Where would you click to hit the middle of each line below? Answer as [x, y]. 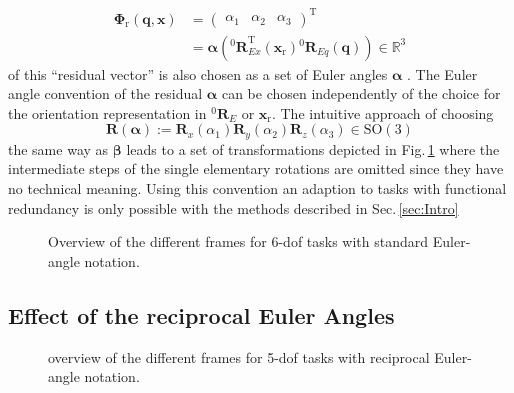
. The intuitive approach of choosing [382, 112]
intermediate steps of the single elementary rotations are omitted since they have [256, 168]
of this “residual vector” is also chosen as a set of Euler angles [198, 73]
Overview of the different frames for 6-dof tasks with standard [238, 241]
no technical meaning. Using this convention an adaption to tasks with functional [257, 187]
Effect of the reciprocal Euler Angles [201, 314]
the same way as [58, 148]
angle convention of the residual [105, 93]
